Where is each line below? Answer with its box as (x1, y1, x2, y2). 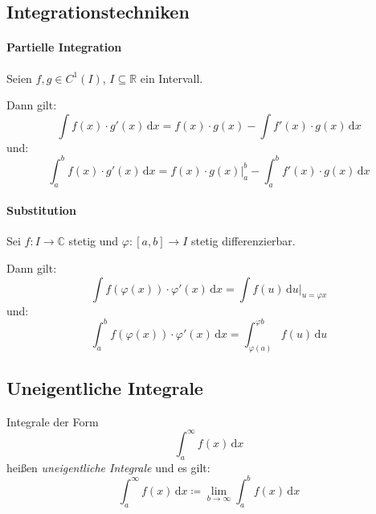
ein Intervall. (140, 69, 203, 86)
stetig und (68, 232, 119, 249)
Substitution (6, 202, 76, 219)
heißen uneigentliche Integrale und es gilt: (6, 458, 210, 475)
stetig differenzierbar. (191, 232, 296, 249)
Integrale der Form (6, 413, 99, 430)
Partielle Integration (6, 39, 122, 56)
